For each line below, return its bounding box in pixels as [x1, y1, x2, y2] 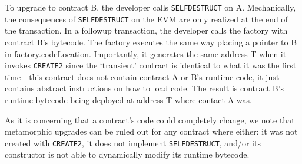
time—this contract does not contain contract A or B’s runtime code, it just [5, 70, 280, 83]
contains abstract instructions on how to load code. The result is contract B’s [5, 82, 284, 94]
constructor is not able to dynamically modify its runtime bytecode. [5, 148, 250, 160]
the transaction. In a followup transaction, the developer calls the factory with [5, 24, 288, 37]
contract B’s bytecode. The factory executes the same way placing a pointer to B [5, 35, 297, 48]
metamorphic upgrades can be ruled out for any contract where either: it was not [5, 125, 298, 137]
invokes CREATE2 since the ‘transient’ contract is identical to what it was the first [5, 59, 297, 71]
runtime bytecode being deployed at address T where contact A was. [5, 93, 252, 106]
